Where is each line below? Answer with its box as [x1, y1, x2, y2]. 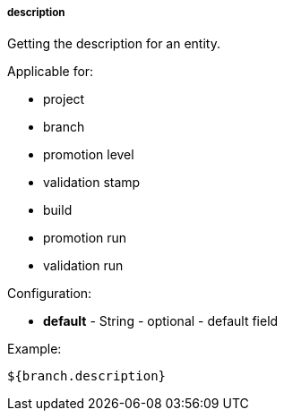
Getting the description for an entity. [7, 36, 220, 52]
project [43, 91, 85, 107]
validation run [43, 258, 124, 274]
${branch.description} [7, 369, 167, 384]
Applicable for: [7, 64, 94, 80]
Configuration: [7, 286, 92, 302]
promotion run [43, 230, 127, 246]
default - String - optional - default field [43, 313, 279, 329]
